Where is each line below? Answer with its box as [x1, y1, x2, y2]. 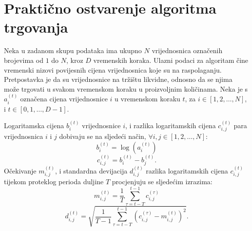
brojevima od [4, 55, 43, 65]
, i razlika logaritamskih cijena [125, 120, 216, 130]
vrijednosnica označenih [152, 45, 223, 56]
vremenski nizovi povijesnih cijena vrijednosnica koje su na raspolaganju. [4, 64, 222, 75]
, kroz [66, 55, 83, 65]
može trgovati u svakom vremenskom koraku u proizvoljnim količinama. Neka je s [4, 83, 248, 94]
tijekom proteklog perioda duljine [4, 176, 104, 187]
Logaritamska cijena [4, 120, 64, 130]
